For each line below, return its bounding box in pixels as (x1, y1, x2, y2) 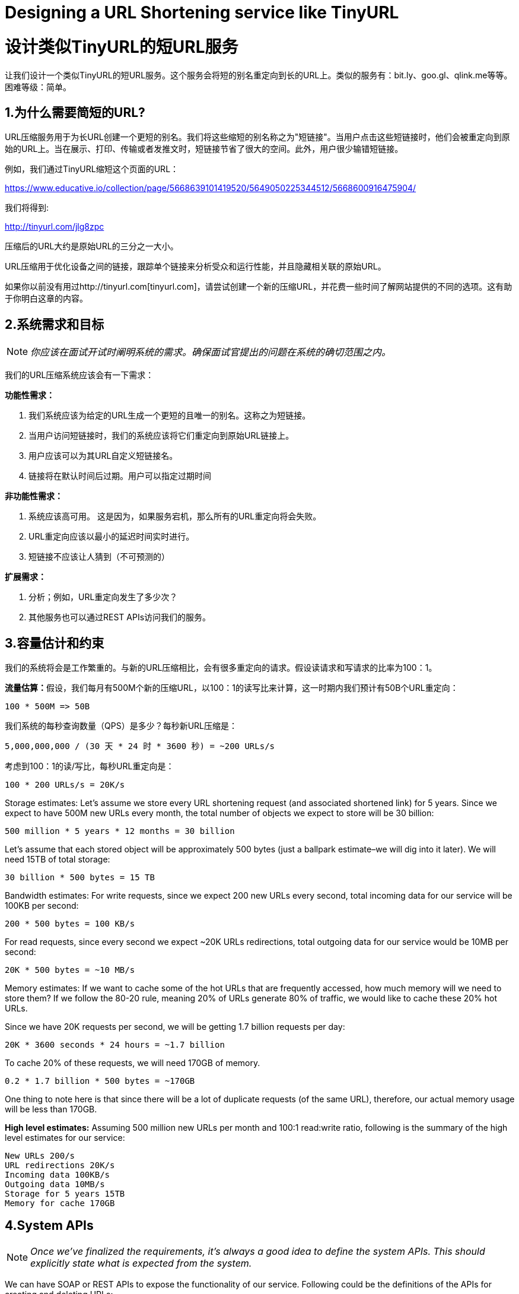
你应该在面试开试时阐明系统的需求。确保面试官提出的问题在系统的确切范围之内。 (30, 346, 391, 359)
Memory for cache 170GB (5, 1198, 115, 1209)
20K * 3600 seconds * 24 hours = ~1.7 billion (5, 1040, 225, 1050)
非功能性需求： (5, 491, 63, 502)
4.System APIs (5, 1218, 94, 1233)
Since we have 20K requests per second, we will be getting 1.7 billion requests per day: (5, 1022, 345, 1032)
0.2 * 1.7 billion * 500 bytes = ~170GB (5, 1076, 195, 1086)
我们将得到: (5, 202, 49, 213)
